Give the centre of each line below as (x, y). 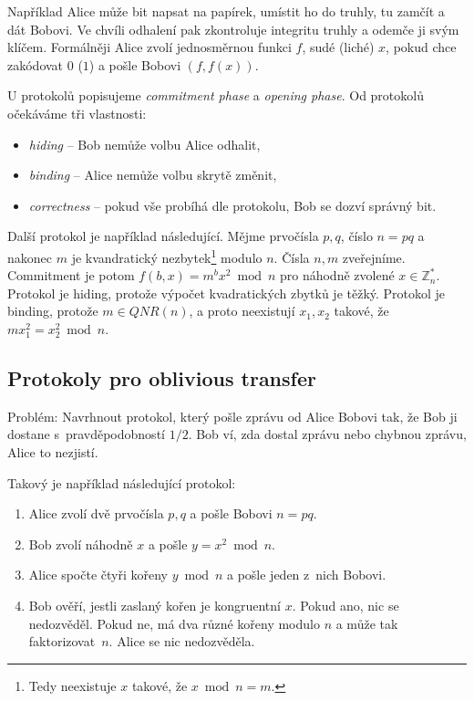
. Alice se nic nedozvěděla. (182, 641)
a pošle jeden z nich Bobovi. (306, 575)
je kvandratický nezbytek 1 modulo (167, 256)
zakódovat (36, 64)
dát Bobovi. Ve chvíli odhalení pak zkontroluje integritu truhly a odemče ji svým (233, 29)
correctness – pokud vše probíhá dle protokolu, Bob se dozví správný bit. (232, 205)
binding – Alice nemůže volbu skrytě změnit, (153, 175)
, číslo (356, 236)
